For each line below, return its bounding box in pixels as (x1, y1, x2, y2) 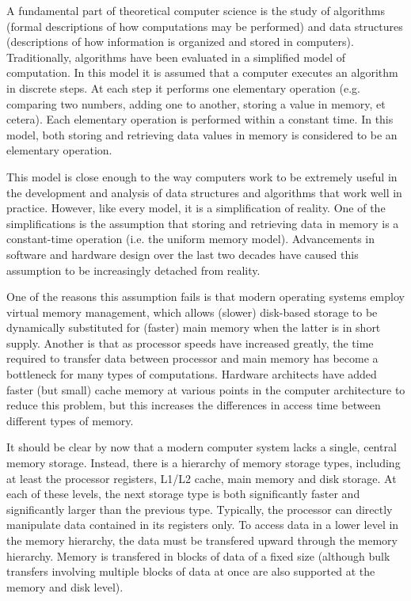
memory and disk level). (6, 578, 124, 595)
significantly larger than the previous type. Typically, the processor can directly (6, 500, 393, 517)
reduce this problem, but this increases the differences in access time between (6, 397, 381, 413)
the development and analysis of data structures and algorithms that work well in (6, 184, 402, 200)
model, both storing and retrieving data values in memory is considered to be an (6, 126, 398, 143)
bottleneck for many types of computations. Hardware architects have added (6, 366, 377, 382)
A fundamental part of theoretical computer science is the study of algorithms (6, 2, 386, 18)
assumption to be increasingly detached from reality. (6, 261, 261, 278)
